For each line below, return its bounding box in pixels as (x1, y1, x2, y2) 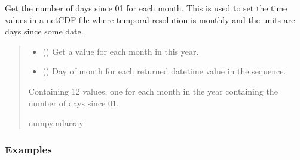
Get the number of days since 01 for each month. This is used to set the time (5, 2, 287, 14)
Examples (5, 142, 52, 156)
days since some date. (5, 25, 84, 37)
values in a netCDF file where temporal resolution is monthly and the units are (5, 13, 295, 26)
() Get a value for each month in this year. (42, 45, 199, 57)
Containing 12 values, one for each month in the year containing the (28, 84, 278, 97)
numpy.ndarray (28, 117, 84, 129)
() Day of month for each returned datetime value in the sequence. (42, 65, 286, 77)
